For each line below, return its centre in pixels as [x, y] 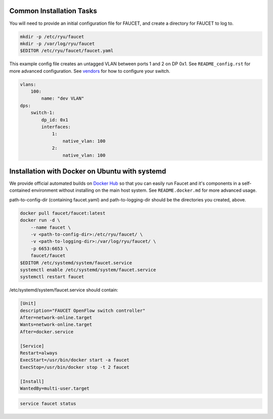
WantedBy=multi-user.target [55, 388]
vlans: [28, 84]
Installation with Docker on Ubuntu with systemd [88, 171]
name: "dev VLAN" [63, 98]
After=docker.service [47, 332]
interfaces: [56, 127]
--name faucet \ [51, 227]
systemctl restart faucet [52, 277]
